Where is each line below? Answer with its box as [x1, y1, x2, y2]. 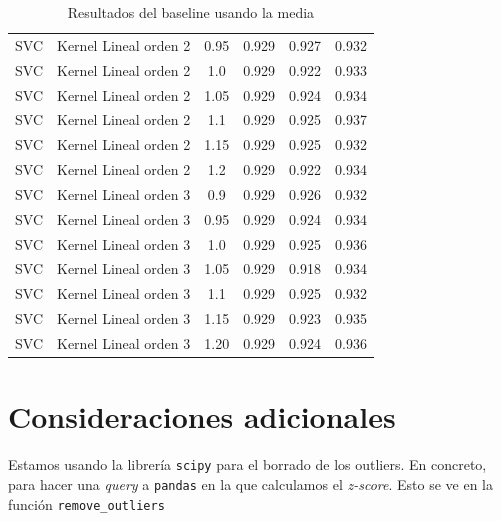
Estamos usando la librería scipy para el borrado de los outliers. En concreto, [8, 454, 487, 475]
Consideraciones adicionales [8, 396, 396, 437]
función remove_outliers [8, 493, 165, 514]
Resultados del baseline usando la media [67, 2, 315, 22]
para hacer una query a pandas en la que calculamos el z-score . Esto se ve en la [8, 473, 494, 494]
